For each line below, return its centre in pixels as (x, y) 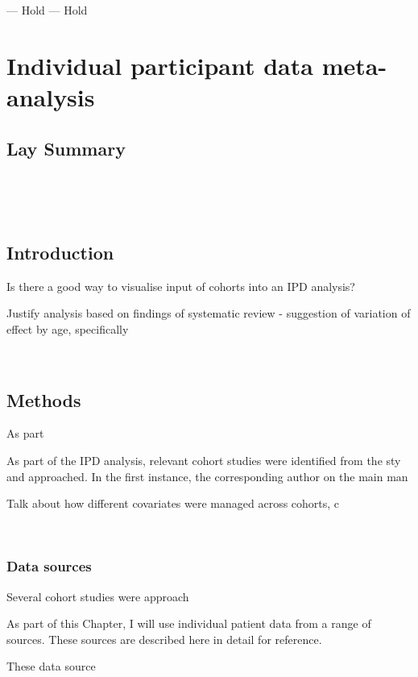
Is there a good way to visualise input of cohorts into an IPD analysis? (181, 286)
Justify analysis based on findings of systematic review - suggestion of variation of (209, 313)
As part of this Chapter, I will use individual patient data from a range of (189, 623)
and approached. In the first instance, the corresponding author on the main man (207, 476)
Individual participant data (160, 65)
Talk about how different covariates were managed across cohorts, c (173, 503)
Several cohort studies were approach (98, 596)
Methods (44, 399)
